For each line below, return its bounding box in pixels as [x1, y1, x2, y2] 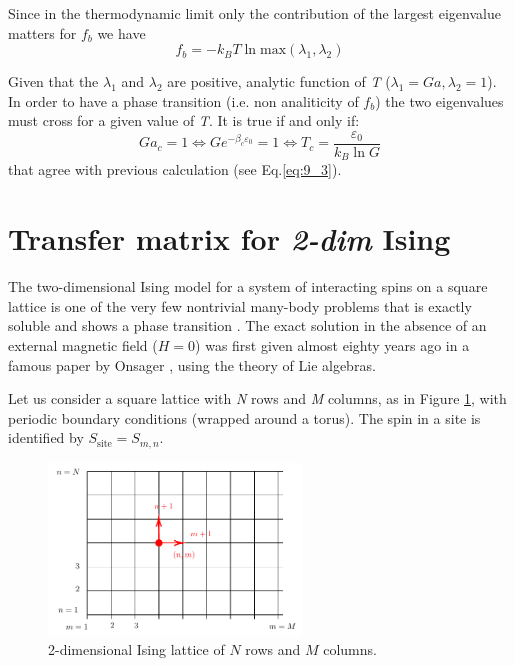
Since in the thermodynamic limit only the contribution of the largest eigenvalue [8, 3, 501, 23]
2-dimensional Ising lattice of [48, 639, 225, 660]
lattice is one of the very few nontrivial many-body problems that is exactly [8, 295, 472, 316]
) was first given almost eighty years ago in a [195, 334, 470, 355]
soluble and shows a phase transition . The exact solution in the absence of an [8, 315, 487, 336]
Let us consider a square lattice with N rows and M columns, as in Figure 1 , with [8, 388, 507, 409]
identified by [8, 427, 84, 448]
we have [97, 22, 146, 43]
